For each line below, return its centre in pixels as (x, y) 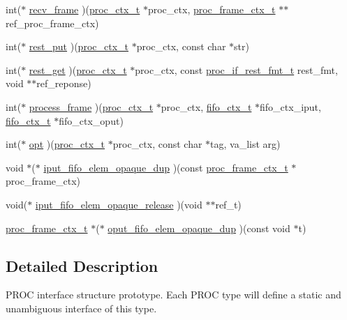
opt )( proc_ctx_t (67, 144)
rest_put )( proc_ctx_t (79, 46)
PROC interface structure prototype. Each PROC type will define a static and (173, 295)
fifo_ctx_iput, (290, 106)
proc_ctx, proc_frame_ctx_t (212, 9)
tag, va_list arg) (245, 144)
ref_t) (228, 204)
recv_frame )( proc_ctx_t (84, 9)
